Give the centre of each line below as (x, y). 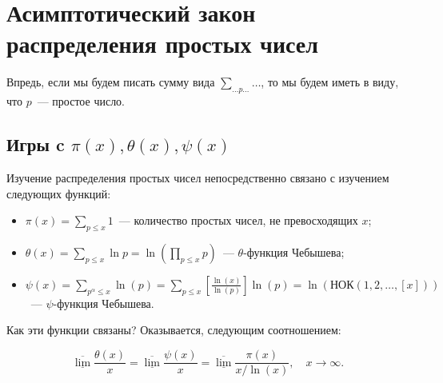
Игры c (36, 144)
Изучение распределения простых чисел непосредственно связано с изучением (198, 177)
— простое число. (81, 101)
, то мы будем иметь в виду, (330, 82)
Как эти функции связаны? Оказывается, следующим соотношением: (174, 330)
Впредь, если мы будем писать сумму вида (111, 82)
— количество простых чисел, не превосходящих (238, 220)
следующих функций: (59, 193)
